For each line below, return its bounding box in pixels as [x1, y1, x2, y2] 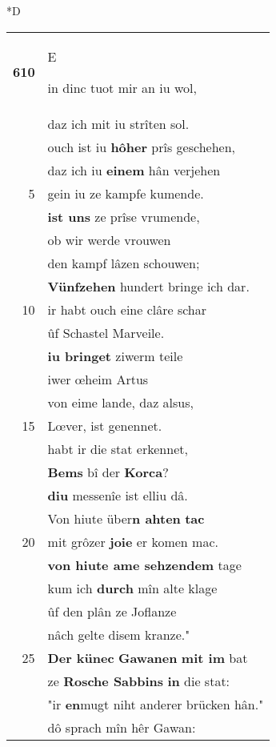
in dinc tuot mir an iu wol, [47, 78, 197, 97]
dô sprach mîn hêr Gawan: [47, 717, 196, 737]
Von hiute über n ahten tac [47, 508, 205, 528]
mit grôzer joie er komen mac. [47, 532, 218, 551]
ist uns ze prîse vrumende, [47, 207, 200, 226]
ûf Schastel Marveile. [47, 323, 165, 342]
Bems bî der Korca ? [47, 462, 169, 481]
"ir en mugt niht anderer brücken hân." [47, 694, 264, 713]
